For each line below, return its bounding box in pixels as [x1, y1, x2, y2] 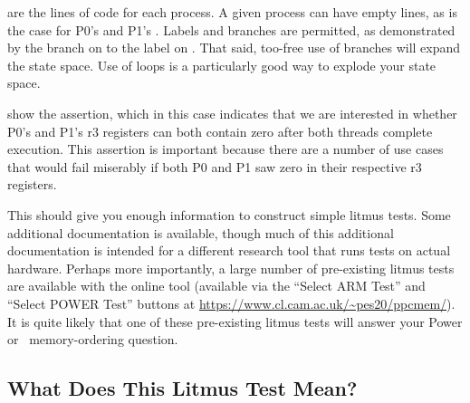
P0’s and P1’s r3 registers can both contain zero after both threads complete [7, 121, 433, 140]
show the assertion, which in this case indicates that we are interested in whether [7, 103, 457, 122]
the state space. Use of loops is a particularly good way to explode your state [7, 55, 436, 74]
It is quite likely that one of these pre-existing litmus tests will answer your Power [7, 312, 463, 331]
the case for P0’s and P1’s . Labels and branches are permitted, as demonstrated [7, 20, 456, 39]
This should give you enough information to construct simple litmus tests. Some [7, 205, 451, 224]
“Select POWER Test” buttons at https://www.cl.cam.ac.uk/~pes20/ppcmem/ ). [7, 293, 456, 312]
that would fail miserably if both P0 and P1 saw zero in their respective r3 [7, 157, 422, 176]
